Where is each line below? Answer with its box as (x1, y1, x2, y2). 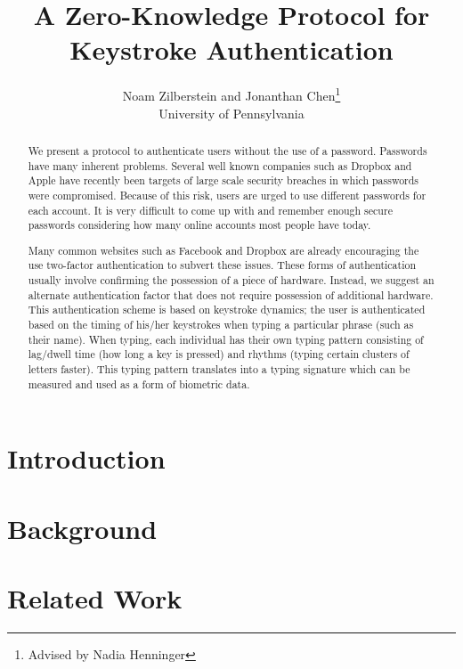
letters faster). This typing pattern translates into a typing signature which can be (28, 362, 410, 377)
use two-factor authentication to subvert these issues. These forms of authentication (28, 257, 417, 273)
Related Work (7, 580, 183, 616)
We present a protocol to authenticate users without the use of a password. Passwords (28, 143, 427, 158)
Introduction (7, 440, 166, 477)
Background (7, 510, 158, 546)
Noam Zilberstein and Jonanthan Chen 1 (122, 84, 341, 104)
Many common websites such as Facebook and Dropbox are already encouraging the (28, 242, 419, 257)
